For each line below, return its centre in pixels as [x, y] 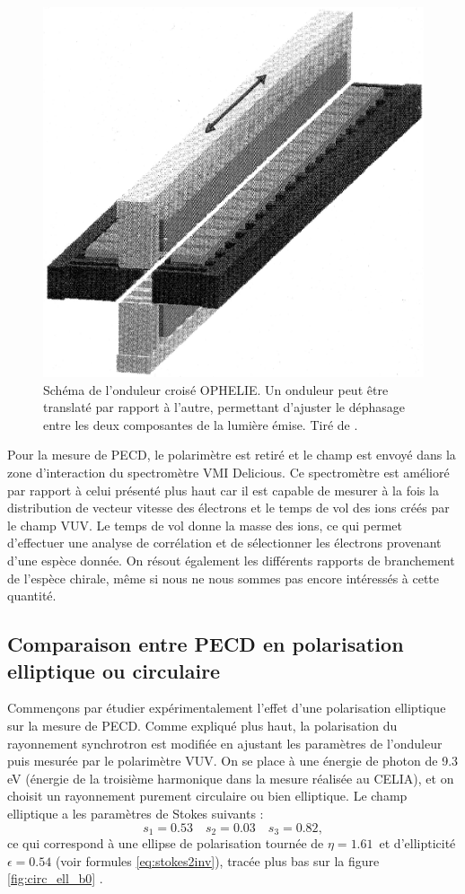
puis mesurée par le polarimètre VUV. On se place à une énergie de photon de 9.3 [233, 761]
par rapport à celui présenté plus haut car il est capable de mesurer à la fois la [223, 490]
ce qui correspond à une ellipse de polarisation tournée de [166, 842]
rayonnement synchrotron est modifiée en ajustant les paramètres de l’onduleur [225, 743]
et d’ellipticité [417, 842]
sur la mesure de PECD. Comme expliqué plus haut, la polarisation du [202, 725]
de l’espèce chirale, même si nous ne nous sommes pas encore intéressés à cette [224, 578]
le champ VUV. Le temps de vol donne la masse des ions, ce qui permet [205, 525]
